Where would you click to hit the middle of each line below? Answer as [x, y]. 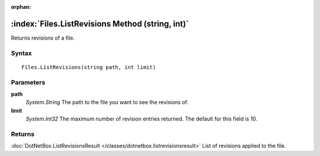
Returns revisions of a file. [43, 38]
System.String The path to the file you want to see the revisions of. [107, 102]
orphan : [21, 7]
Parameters [28, 82]
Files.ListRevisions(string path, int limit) [89, 67]
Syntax [21, 53]
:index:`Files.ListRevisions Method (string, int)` [100, 24]
